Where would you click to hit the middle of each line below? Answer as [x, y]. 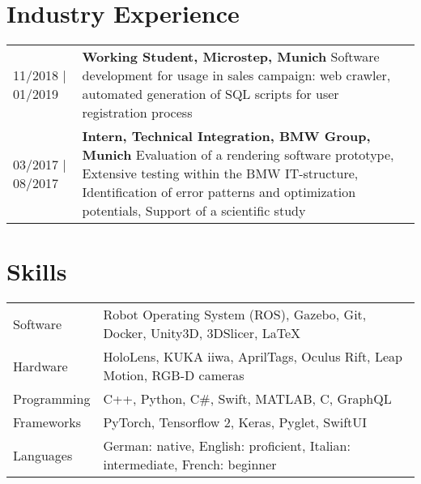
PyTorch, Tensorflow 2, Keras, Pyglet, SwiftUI [235, 422]
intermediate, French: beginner [190, 465]
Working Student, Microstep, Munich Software [231, 57]
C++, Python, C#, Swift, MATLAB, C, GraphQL [247, 399]
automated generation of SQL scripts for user [210, 94]
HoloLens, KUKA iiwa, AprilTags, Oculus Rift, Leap [253, 357]
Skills [37, 271]
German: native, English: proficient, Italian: [227, 446]
